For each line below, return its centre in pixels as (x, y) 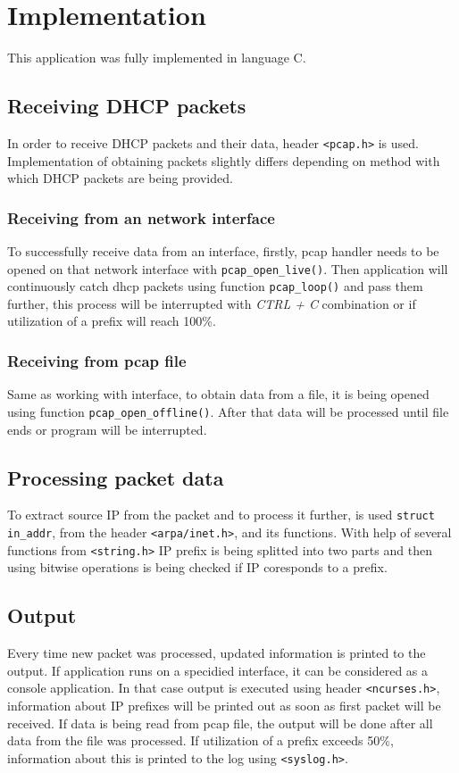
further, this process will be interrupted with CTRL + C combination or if (212, 303)
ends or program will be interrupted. (107, 429)
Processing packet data (116, 477)
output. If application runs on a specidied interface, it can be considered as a (218, 670)
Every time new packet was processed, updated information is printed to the (217, 653)
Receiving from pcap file (97, 361)
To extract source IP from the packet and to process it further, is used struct (221, 515)
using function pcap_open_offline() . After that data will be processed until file (228, 411)
